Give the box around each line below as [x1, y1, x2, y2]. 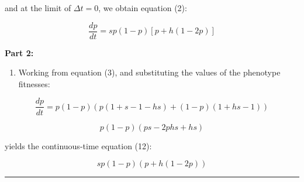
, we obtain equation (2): [98, 2, 187, 13]
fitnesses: [18, 77, 50, 90]
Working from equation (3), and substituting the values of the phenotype [18, 66, 281, 78]
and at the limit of [5, 2, 71, 13]
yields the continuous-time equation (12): [5, 139, 152, 152]
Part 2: [5, 46, 34, 59]
